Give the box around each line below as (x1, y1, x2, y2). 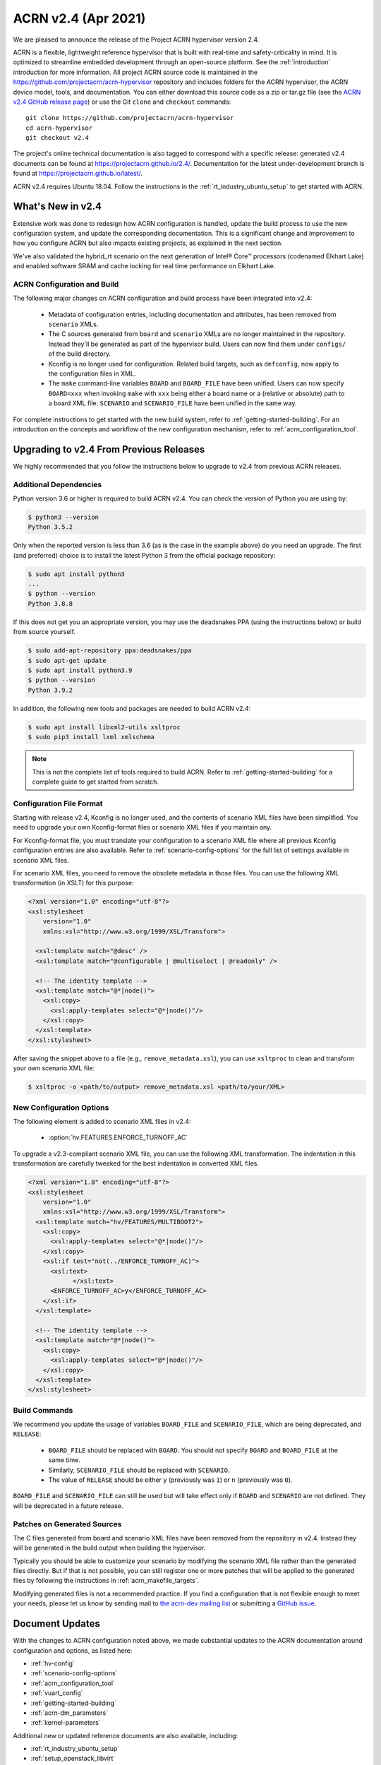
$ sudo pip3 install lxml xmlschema (28, 733, 155, 741)
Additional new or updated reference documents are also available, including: (13, 1731, 238, 1740)
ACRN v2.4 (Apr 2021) (13, 11, 146, 26)
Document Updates (13, 1617, 100, 1630)
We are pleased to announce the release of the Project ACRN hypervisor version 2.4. (13, 35, 260, 44)
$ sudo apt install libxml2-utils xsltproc (28, 723, 181, 731)
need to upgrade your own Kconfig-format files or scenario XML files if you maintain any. (13, 823, 272, 832)
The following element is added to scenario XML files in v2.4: (13, 1117, 191, 1125)
